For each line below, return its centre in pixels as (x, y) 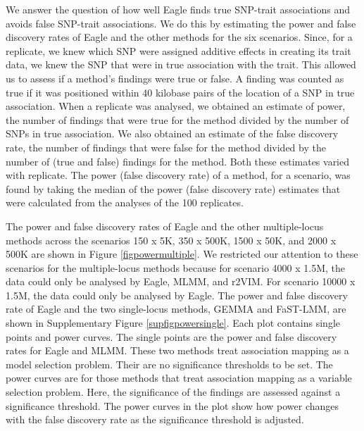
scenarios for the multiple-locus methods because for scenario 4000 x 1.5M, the (176, 267)
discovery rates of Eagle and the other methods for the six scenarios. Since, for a (179, 37)
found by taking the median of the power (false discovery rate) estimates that (173, 188)
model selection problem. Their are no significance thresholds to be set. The (169, 364)
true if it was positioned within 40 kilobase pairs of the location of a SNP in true (180, 92)
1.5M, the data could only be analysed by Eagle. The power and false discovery (177, 295)
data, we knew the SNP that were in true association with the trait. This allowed (181, 64)
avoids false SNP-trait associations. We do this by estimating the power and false (181, 23)
